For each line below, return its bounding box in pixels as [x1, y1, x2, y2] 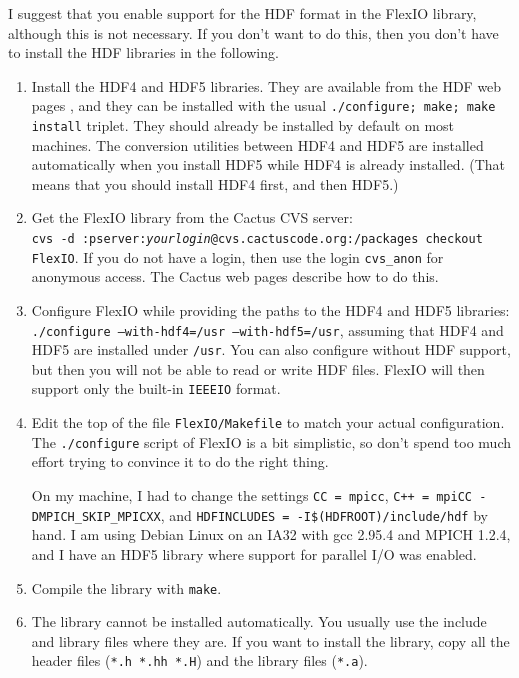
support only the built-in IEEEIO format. [31, 378, 281, 399]
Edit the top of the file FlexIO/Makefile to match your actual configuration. [31, 412, 505, 433]
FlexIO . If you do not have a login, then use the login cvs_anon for [31, 246, 444, 267]
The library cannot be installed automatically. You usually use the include [31, 611, 487, 632]
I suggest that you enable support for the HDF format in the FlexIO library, [8, 3, 477, 23]
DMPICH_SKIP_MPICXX [31, 509, 161, 524]
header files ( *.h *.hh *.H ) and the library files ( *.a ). [31, 650, 368, 671]
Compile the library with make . [31, 577, 222, 598]
